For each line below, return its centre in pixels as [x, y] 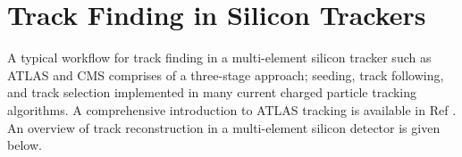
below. [25, 145]
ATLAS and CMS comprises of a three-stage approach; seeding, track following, [226, 74]
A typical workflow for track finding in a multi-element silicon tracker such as [219, 58]
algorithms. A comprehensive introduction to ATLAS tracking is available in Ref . [232, 109]
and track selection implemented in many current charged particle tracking [212, 92]
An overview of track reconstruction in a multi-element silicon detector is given [224, 127]
